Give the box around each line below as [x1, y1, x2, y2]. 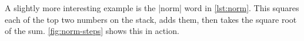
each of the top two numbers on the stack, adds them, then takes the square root [5, 13, 297, 25]
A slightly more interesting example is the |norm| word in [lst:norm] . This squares [5, 2, 299, 13]
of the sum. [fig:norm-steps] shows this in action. [5, 25, 179, 37]
